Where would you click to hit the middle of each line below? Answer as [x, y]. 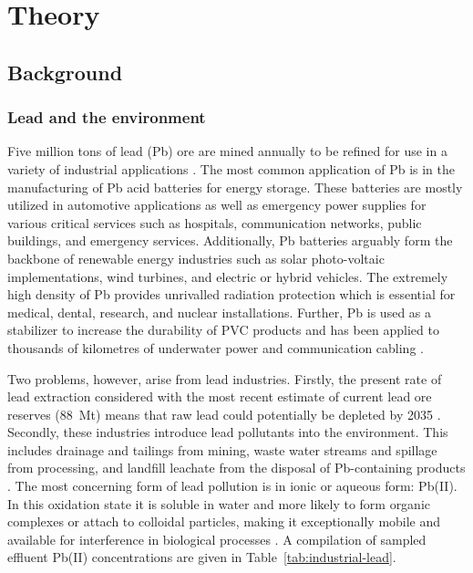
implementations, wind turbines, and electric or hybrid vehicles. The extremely [228, 276]
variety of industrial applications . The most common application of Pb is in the [231, 168]
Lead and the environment [107, 117]
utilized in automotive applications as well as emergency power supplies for [217, 205]
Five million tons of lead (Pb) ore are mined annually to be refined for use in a [227, 151]
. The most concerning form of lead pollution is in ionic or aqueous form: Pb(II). [232, 486]
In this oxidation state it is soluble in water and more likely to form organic [219, 503]
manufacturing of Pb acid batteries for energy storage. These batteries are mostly [235, 187]
